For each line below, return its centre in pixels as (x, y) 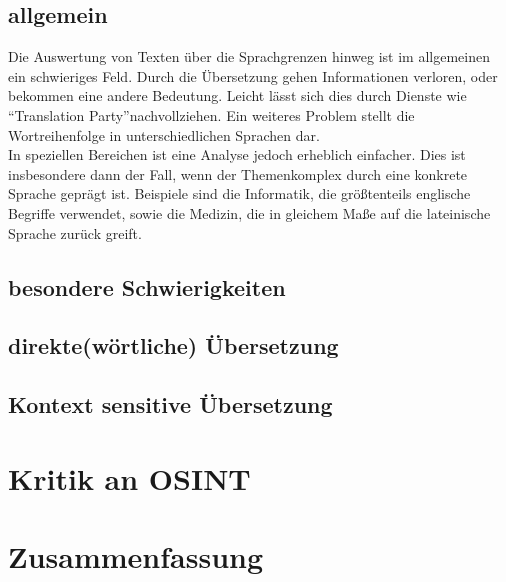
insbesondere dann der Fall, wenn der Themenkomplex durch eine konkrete (238, 173)
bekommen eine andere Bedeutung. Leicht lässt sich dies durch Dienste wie (237, 95)
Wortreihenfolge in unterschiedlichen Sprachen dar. (164, 134)
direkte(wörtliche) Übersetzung (173, 345)
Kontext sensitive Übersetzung (170, 404)
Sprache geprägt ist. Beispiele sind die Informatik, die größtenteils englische (239, 193)
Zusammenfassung (136, 556)
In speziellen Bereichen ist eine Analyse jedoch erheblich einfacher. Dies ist (237, 154)
